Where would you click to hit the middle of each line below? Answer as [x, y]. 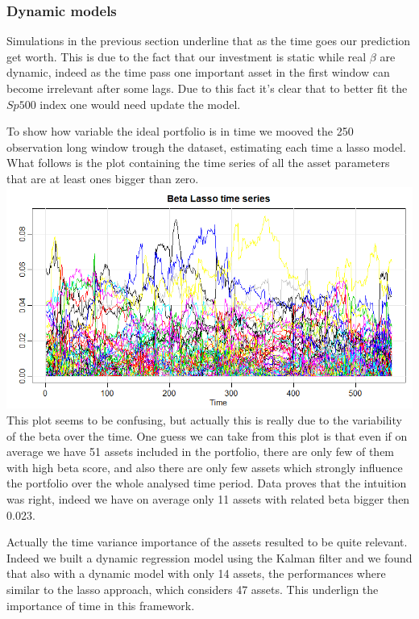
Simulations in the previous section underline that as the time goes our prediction [209, 41]
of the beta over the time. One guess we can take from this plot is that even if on [207, 435]
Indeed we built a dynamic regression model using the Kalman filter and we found [209, 557]
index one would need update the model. [140, 104]
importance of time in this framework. [101, 605]
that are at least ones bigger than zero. [103, 178]
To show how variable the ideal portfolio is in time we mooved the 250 [180, 131]
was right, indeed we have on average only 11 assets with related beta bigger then [208, 499]
